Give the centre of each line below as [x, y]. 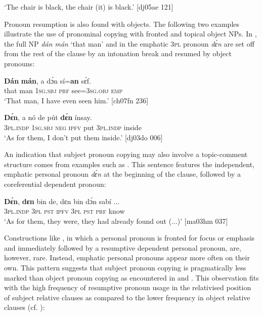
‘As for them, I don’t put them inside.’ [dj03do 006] [83, 137]
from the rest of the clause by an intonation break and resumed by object [118, 53]
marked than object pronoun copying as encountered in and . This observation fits [131, 277]
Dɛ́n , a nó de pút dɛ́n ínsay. [48, 117]
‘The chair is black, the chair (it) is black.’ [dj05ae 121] [89, 7]
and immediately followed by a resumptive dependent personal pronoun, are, [123, 247]
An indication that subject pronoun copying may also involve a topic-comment [126, 154]
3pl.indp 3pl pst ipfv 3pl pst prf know [64, 211]
